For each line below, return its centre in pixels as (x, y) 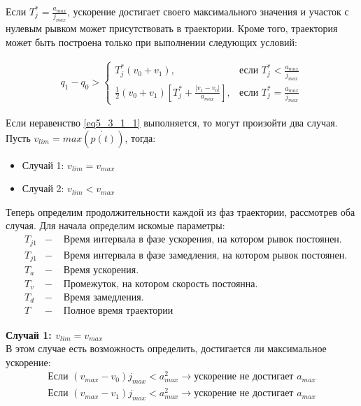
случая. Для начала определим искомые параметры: (115, 225)
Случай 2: (43, 188)
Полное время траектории (118, 311)
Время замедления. (104, 298)
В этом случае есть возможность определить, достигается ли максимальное (166, 348)
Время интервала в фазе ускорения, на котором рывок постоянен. (203, 240)
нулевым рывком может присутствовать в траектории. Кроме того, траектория (172, 28)
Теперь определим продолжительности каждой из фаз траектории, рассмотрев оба (180, 211)
